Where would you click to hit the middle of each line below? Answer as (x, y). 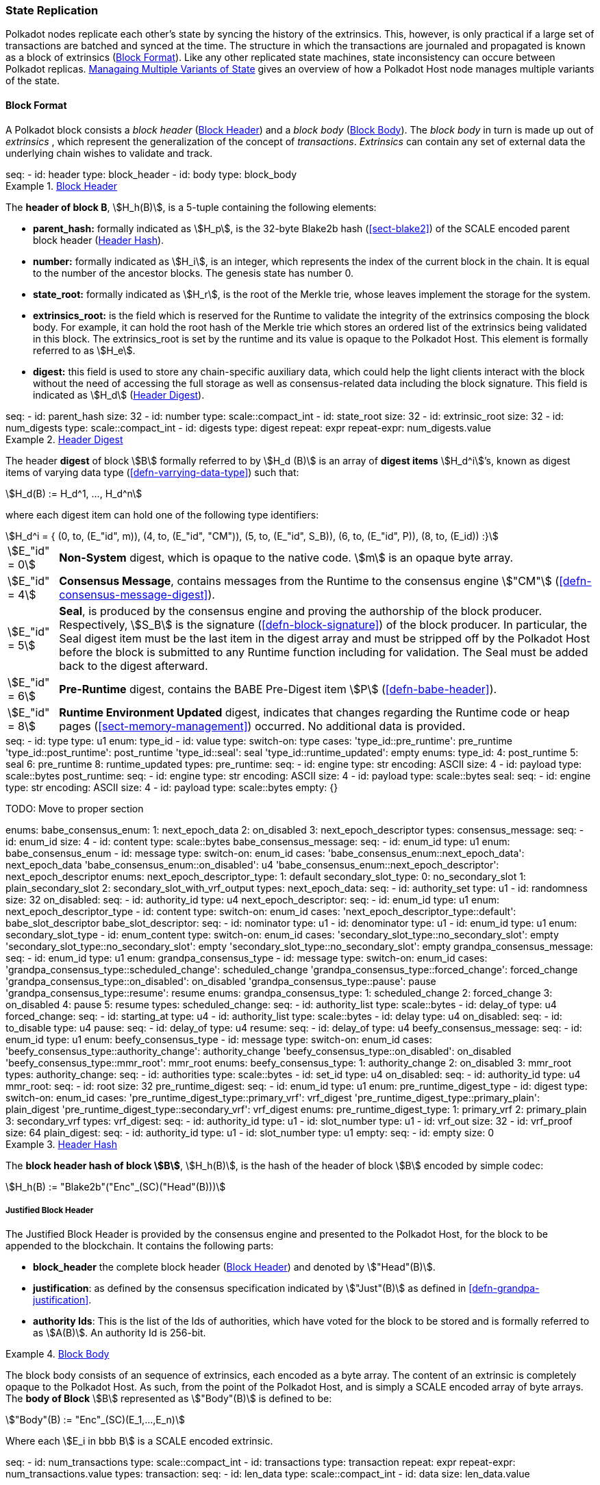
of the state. (33, 81)
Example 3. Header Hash (62, 1144)
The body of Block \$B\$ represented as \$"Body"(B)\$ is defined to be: (169, 1399)
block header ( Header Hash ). (99, 240)
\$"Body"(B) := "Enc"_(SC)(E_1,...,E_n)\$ (95, 1420)
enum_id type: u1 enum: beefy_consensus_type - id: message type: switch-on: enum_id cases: (219, 1039)
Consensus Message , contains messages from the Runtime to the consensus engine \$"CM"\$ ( (309, 581)
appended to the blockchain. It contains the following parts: (140, 1246)
